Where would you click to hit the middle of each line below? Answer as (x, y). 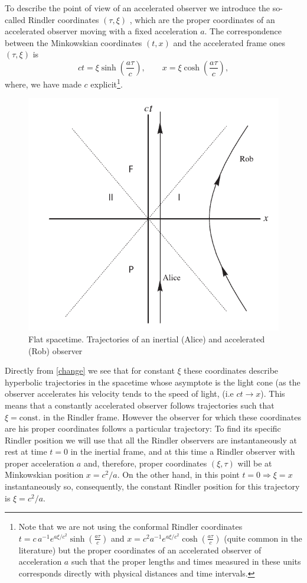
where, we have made (43, 84)
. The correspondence (243, 31)
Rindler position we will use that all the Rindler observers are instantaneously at (151, 440)
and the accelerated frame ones (229, 42)
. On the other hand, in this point (178, 475)
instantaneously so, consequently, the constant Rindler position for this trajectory (152, 486)
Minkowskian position (44, 475)
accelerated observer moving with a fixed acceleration (101, 31)
